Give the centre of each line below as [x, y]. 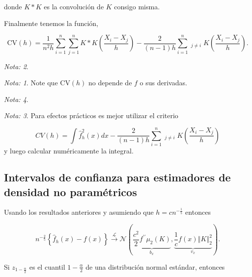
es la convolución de [74, 6]
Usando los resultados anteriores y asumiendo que [79, 212]
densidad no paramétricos [70, 191]
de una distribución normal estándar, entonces [155, 266]
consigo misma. [137, 6]
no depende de [110, 83]
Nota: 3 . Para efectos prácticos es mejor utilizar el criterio [91, 115]
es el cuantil [47, 266]
